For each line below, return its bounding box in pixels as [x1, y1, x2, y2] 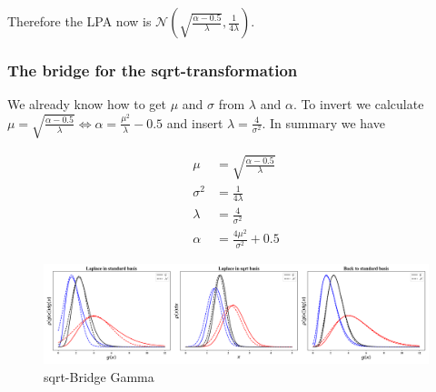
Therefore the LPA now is [7, 12, 152, 30]
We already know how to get [7, 95, 167, 114]
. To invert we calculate [292, 95, 424, 114]
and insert [166, 113, 223, 132]
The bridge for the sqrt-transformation [7, 58, 298, 81]
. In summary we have [262, 113, 385, 132]
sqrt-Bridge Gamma [44, 367, 154, 386]
